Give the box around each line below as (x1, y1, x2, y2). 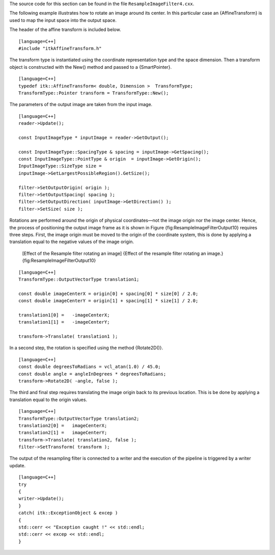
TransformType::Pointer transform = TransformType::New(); (18, 90, 169, 96)
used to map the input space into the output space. (9, 17, 117, 23)
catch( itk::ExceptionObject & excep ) (18, 510, 118, 516)
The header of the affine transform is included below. (9, 27, 121, 33)
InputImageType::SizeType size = (18, 163, 102, 169)
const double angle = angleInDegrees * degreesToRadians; (18, 371, 167, 377)
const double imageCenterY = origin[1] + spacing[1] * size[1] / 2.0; (18, 298, 199, 304)
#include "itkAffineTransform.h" (18, 45, 102, 51)
